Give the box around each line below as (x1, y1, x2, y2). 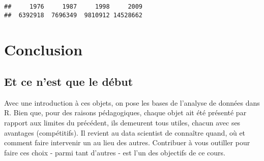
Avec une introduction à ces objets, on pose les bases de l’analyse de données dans (4, 97, 260, 108)
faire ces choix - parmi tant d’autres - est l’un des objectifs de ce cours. (4, 147, 225, 157)
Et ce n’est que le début (4, 74, 133, 89)
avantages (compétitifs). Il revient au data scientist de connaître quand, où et (4, 127, 246, 138)
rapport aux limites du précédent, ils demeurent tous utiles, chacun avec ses (4, 117, 241, 128)
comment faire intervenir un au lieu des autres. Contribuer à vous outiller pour (4, 137, 250, 148)
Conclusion (4, 39, 83, 59)
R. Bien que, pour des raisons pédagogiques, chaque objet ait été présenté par (4, 107, 247, 118)
